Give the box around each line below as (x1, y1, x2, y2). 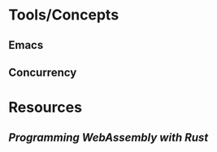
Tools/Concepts (8, 6, 119, 24)
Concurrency (8, 65, 77, 79)
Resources (8, 98, 83, 117)
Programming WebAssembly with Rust (8, 130, 209, 144)
